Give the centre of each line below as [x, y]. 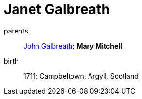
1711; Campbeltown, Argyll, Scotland [81, 76]
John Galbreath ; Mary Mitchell [73, 46]
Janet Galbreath [57, 9]
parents [16, 31]
